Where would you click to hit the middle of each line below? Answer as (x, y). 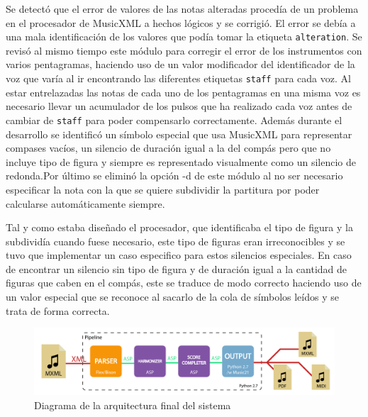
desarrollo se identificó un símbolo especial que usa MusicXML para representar (179, 134)
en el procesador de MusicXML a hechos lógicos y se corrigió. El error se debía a (181, 22)
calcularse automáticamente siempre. (85, 203)
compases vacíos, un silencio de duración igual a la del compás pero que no (168, 148)
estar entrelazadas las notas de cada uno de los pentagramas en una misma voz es (183, 92)
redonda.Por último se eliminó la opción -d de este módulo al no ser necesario (174, 176)
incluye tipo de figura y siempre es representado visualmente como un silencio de (181, 161)
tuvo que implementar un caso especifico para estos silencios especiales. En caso (179, 255)
